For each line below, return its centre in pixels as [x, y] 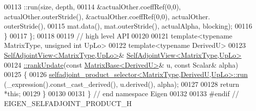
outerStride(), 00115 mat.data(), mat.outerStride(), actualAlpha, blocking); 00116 [128, 26]
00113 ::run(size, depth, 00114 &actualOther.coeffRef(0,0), [92, 6]
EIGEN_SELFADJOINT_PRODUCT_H [68, 103]
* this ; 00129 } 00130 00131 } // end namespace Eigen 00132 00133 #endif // [122, 93]
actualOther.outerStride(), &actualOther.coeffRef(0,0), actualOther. [107, 16]
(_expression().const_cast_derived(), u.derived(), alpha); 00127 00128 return [122, 84]
